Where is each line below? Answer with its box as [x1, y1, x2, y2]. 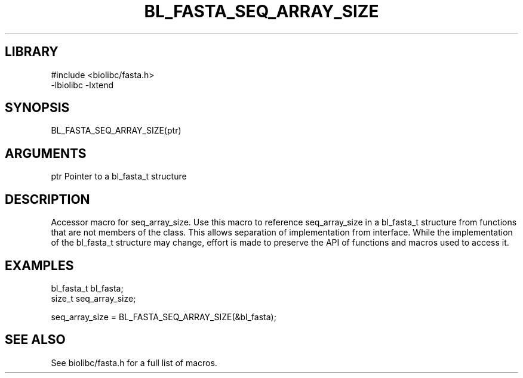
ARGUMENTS [5, 145, 87, 161]
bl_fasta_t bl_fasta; [51, 283, 124, 293]
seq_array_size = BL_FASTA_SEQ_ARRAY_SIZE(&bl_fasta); [51, 311, 276, 322]
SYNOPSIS [5, 100, 70, 116]
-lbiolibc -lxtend [51, 79, 114, 90]
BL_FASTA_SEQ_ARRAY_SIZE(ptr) [51, 125, 181, 136]
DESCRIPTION [5, 191, 90, 207]
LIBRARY [5, 44, 59, 60]
